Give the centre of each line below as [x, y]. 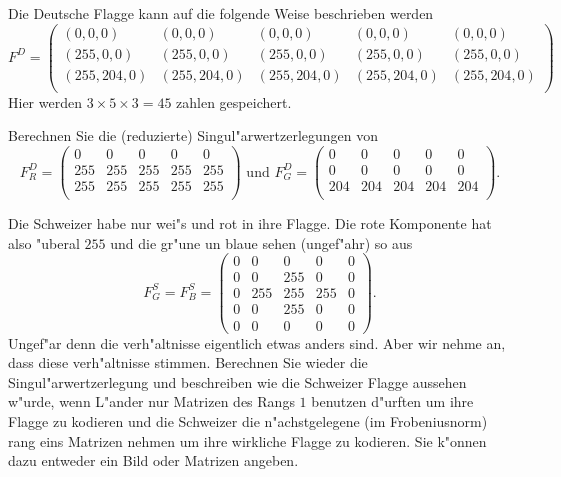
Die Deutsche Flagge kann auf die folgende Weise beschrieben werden [221, 13]
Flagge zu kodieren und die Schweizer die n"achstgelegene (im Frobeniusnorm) [248, 420]
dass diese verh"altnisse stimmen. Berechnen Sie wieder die [188, 362]
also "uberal [44, 242]
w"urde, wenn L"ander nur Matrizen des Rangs [151, 401]
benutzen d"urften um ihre [392, 401]
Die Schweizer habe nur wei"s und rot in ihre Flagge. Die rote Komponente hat [250, 223]
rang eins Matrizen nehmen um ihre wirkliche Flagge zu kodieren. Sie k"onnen [247, 440]
